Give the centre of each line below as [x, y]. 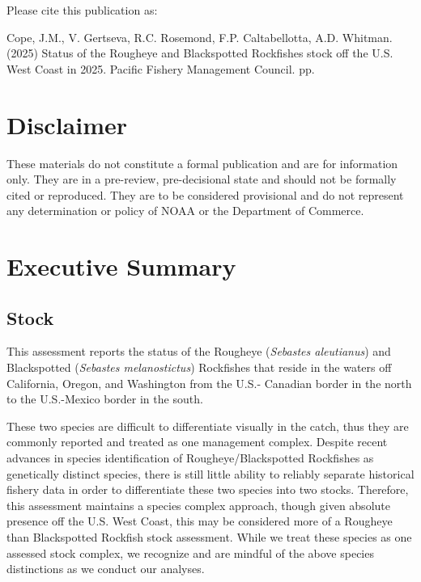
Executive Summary [121, 266]
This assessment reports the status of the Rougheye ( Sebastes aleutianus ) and [199, 351]
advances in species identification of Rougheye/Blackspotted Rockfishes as [190, 458]
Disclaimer [67, 124]
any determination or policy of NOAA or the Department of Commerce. [185, 211]
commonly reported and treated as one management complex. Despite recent [197, 442]
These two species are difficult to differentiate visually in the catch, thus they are [208, 426]
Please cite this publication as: [82, 10]
